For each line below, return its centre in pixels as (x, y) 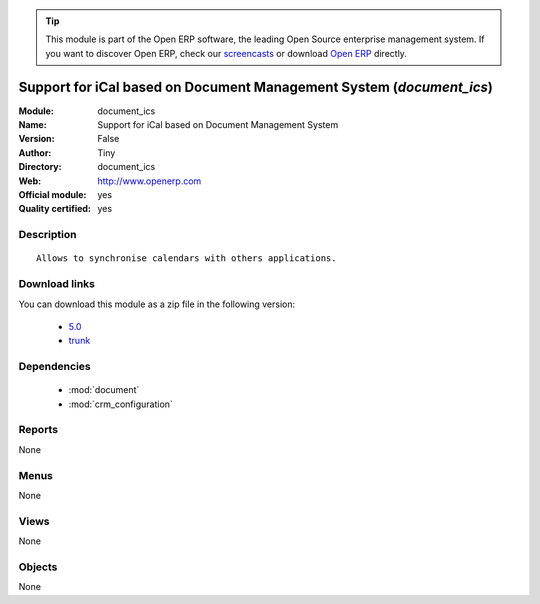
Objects (38, 567)
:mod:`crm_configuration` (121, 404)
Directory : (40, 167)
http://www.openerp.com (149, 181)
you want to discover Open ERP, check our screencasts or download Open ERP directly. (226, 53)
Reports (38, 430)
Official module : (52, 195)
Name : (32, 125)
